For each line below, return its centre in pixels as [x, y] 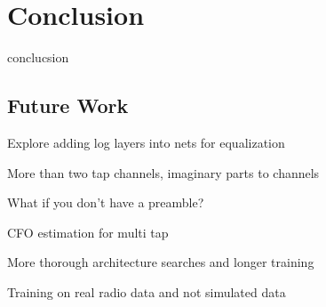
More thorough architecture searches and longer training [161, 262]
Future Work [68, 105]
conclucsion [38, 57]
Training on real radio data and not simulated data [147, 291]
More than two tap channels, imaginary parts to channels [163, 172]
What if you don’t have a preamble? [106, 202]
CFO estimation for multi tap [88, 232]
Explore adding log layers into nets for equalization [146, 142]
